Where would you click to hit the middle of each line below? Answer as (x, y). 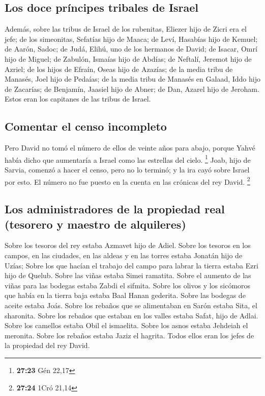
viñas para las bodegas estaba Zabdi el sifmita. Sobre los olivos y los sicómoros (128, 285)
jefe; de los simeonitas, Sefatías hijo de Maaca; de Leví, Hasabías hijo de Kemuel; (131, 39)
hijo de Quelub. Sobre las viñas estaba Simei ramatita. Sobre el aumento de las (128, 275)
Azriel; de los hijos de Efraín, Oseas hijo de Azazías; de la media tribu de (119, 69)
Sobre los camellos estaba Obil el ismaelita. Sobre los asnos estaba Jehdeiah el (126, 325)
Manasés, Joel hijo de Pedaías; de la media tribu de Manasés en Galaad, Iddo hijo (132, 79)
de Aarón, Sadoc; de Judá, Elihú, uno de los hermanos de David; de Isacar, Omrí (131, 49)
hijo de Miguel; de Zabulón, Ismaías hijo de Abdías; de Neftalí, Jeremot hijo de (128, 58)
